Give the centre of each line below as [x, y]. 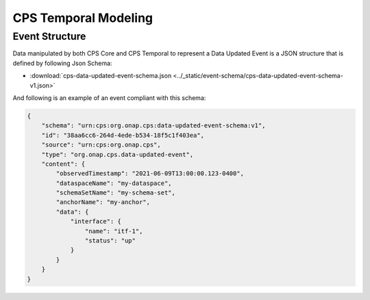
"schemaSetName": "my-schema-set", [116, 193]
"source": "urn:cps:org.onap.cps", [101, 145]
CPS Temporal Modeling [83, 18]
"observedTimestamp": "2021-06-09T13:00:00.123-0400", [150, 174]
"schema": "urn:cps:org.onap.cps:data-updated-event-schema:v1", [153, 126]
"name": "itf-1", [114, 231]
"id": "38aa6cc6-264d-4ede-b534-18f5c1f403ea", [123, 135]
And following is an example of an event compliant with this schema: [109, 98]
